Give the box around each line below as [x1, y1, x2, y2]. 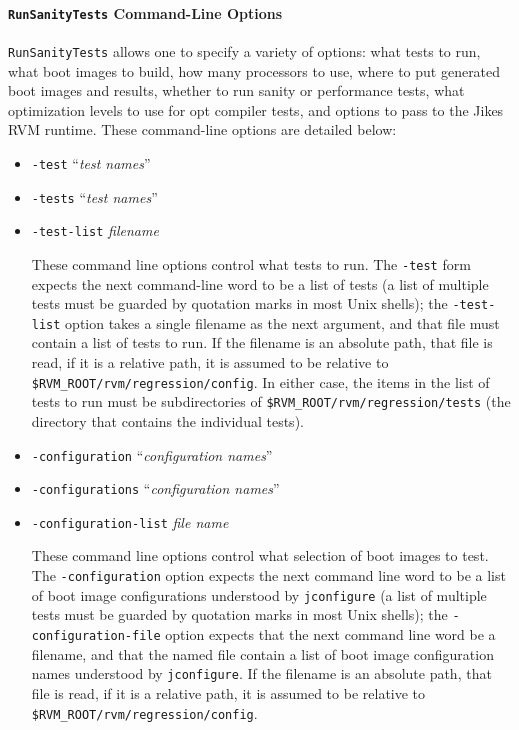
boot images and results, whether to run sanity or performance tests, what [8, 80, 465, 101]
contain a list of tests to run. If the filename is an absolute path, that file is [31, 332, 493, 353]
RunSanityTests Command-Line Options [8, 2, 283, 23]
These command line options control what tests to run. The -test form [31, 253, 471, 274]
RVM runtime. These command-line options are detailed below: [8, 119, 397, 140]
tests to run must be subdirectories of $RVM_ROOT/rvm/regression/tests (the [31, 391, 511, 412]
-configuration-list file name [31, 511, 229, 532]
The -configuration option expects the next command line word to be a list [31, 565, 506, 586]
